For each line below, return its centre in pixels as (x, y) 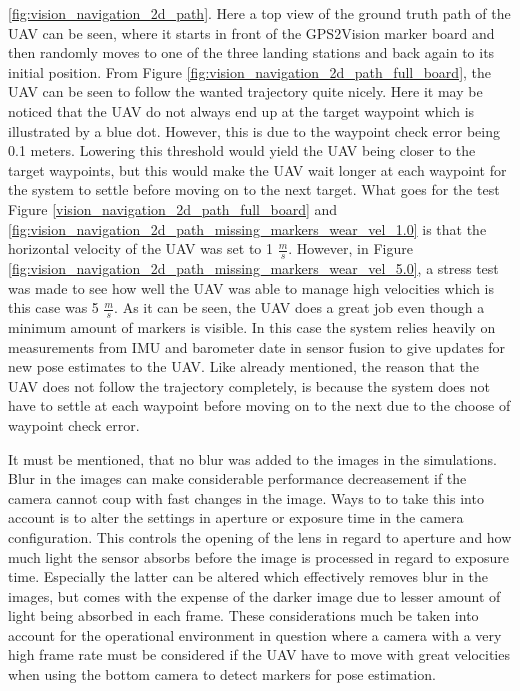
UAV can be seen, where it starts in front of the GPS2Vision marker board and (251, 32)
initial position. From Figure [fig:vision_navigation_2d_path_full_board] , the (250, 71)
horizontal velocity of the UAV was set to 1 (140, 248)
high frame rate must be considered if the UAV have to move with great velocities (259, 654)
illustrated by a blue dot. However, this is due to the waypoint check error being (254, 130)
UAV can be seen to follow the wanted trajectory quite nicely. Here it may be (245, 91)
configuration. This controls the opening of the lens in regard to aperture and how (260, 536)
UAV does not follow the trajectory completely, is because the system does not (249, 385)
